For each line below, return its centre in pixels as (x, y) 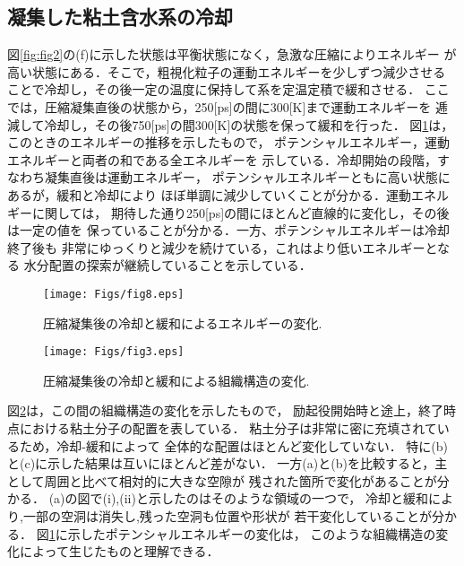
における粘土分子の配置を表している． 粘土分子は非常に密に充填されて (228, 428)
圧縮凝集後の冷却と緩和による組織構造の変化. (176, 380)
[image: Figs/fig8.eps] (114, 294)
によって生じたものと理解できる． (119, 551)
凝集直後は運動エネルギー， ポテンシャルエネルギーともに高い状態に (247, 177)
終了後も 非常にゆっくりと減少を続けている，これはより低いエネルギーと (222, 247)
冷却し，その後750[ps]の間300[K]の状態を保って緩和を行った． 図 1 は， (249, 124)
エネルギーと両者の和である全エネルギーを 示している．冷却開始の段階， (223, 159)
